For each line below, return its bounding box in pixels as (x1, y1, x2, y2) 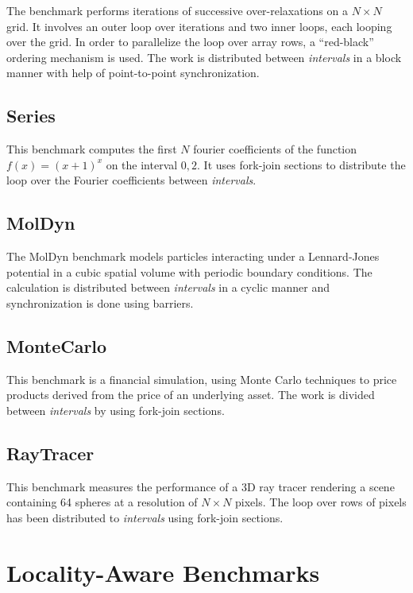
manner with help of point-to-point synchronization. (6, 64, 260, 81)
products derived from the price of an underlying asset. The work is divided (6, 386, 375, 403)
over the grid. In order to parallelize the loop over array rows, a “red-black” (6, 33, 374, 50)
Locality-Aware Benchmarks (6, 556, 320, 588)
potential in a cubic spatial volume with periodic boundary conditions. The (6, 263, 372, 280)
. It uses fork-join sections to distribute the (197, 156, 406, 172)
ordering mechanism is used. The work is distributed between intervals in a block (6, 48, 402, 65)
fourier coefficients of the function (193, 141, 357, 157)
